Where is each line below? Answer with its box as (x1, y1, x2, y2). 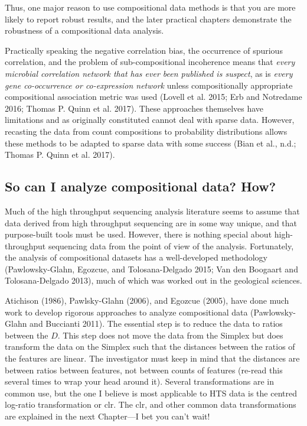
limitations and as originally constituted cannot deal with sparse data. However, (5, 113, 295, 126)
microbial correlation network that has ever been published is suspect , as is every (5, 67, 293, 79)
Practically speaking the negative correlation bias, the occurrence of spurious (5, 44, 283, 56)
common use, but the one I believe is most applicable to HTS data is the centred (5, 386, 297, 399)
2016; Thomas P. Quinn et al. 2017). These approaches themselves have (5, 102, 264, 114)
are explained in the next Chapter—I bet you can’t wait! (5, 410, 210, 422)
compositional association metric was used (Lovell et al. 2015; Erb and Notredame (5, 90, 302, 103)
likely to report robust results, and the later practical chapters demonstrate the (5, 12, 292, 25)
